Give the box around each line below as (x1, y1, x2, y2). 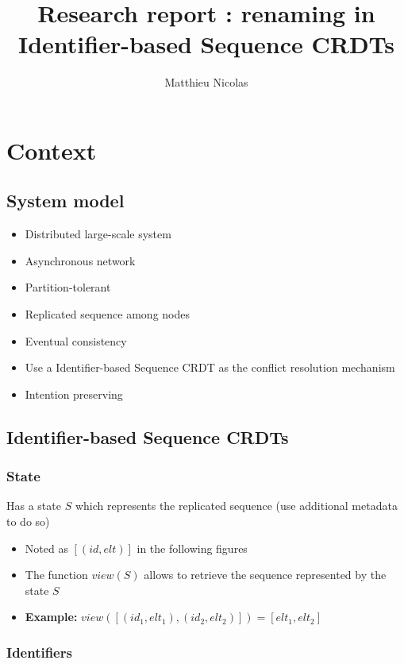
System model (6, 188, 125, 213)
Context (6, 133, 97, 166)
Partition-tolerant (25, 279, 111, 295)
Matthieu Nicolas (164, 74, 248, 91)
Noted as (25, 539, 68, 556)
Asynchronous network (25, 252, 136, 268)
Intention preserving (25, 385, 123, 402)
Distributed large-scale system (25, 226, 171, 242)
